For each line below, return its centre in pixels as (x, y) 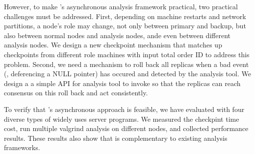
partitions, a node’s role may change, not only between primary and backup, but (125, 26)
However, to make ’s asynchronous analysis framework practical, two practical (121, 6)
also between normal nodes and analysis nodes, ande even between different (117, 35)
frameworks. (22, 147)
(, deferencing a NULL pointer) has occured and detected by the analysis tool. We (127, 74)
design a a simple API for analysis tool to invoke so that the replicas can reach (122, 83)
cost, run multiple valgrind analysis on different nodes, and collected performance (126, 128)
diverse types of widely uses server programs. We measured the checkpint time (122, 119)
